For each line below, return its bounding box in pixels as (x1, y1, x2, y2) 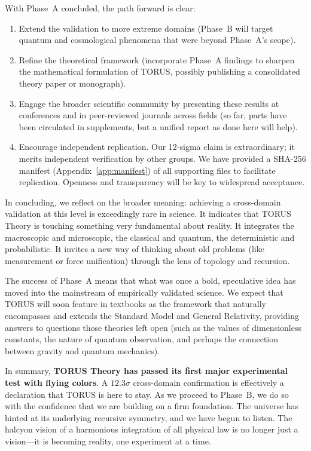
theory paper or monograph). (19, 76, 126, 89)
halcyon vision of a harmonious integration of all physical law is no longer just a (5, 423, 298, 435)
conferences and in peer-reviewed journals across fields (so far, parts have (19, 109, 287, 121)
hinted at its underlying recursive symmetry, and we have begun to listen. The (5, 411, 292, 424)
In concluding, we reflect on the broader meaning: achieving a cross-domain (5, 195, 281, 208)
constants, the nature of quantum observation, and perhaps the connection (5, 333, 279, 345)
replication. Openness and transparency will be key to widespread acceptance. (19, 176, 305, 188)
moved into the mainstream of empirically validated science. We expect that (5, 286, 283, 298)
